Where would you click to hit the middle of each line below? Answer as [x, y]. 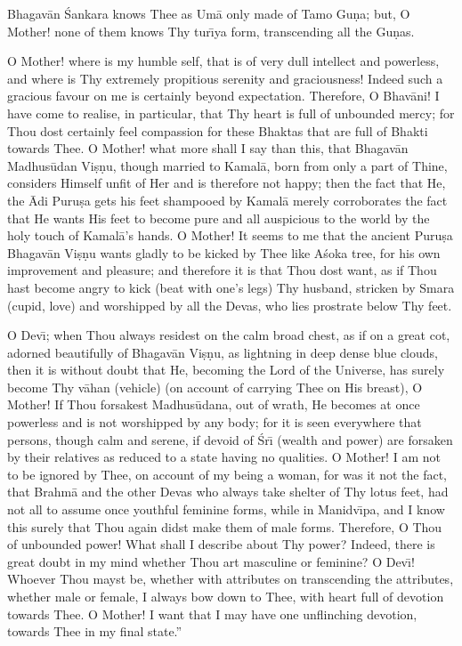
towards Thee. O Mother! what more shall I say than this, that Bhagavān [208, 148]
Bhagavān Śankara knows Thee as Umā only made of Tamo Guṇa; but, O [209, 13]
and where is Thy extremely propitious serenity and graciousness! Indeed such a [225, 78]
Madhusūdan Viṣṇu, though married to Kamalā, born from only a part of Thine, [227, 165]
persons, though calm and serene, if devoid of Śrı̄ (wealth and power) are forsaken [230, 439]
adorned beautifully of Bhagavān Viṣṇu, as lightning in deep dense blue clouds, [223, 352]
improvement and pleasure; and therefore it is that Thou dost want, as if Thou [222, 270]
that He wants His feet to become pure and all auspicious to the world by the [219, 218]
